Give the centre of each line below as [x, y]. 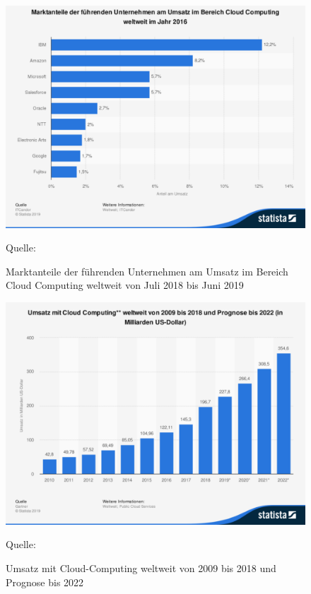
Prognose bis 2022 [45, 582]
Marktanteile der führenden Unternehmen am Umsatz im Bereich [147, 271]
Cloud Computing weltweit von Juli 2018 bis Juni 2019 [125, 285]
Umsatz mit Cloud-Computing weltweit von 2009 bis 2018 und [141, 568]
